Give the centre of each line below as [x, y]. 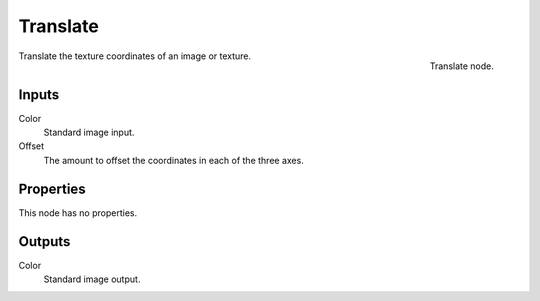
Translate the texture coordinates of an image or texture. [135, 56]
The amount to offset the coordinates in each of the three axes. [173, 160]
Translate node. [461, 66]
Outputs [44, 241]
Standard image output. [92, 279]
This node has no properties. [78, 212]
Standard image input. [89, 132]
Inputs [39, 94]
